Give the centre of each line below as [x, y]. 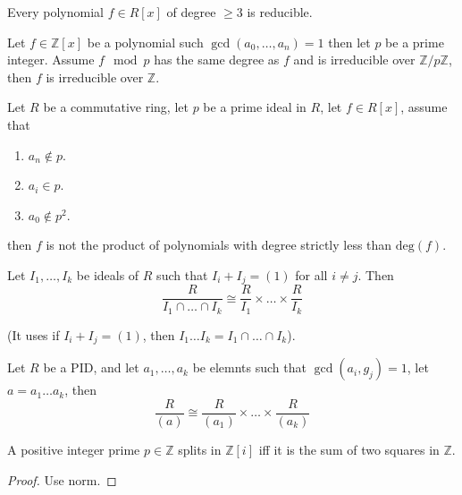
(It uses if [34, 334]
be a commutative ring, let [116, 107]
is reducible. [280, 12]
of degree [191, 12]
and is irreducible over [354, 60]
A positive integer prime [74, 450]
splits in [200, 450]
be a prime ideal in [255, 107]
